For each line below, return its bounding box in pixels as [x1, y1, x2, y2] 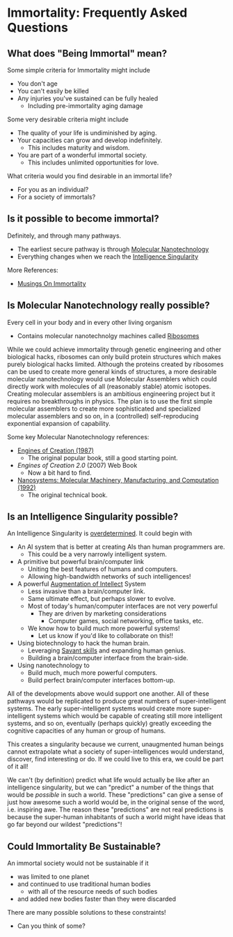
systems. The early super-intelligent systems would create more [7, 704, 191, 713]
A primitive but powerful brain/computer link [17, 558, 145, 566]
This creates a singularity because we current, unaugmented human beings [7, 740, 224, 749]
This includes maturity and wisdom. [27, 144, 130, 151]
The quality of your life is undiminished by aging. [17, 129, 157, 137]
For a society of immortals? [17, 193, 96, 201]
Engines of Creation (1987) [17, 446, 94, 455]
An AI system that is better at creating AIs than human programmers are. [17, 542, 225, 551]
